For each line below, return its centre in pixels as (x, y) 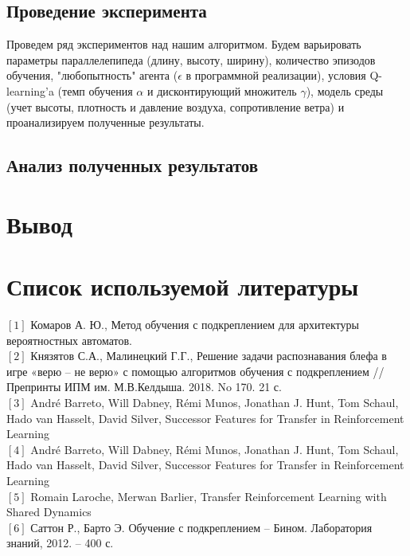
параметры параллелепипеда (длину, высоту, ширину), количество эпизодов (191, 59)
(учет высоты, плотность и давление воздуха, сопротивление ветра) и (176, 106)
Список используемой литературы (183, 286)
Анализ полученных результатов (133, 165)
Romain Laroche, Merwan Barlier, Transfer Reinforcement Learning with (209, 496)
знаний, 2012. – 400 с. (60, 543)
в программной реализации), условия (276, 75)
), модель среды (345, 90)
